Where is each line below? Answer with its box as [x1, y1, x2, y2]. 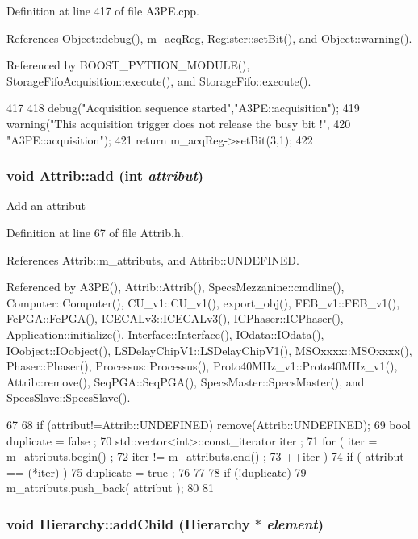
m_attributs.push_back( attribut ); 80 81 [6, 479, 214, 496]
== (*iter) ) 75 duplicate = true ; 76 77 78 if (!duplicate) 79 [6, 463, 307, 480]
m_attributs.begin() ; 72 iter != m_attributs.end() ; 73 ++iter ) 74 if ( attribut [6, 448, 404, 465]
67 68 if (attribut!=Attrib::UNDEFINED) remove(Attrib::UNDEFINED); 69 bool [6, 416, 411, 432]
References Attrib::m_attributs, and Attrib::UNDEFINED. [6, 251, 299, 268]
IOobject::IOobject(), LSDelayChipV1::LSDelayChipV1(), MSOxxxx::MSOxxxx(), [6, 341, 412, 358]
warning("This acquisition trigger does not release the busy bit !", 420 [6, 115, 351, 132]
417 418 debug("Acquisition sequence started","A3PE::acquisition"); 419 [6, 99, 360, 116]
